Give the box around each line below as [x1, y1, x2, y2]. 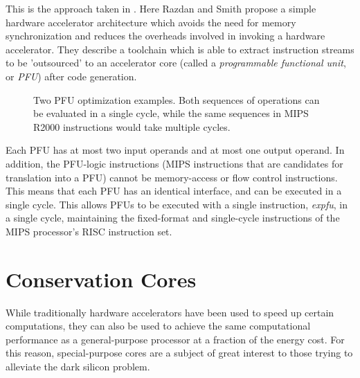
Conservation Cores [6, 264, 197, 293]
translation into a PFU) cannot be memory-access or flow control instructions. [6, 170, 338, 184]
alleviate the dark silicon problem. [6, 359, 150, 373]
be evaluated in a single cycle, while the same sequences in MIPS [33, 106, 309, 120]
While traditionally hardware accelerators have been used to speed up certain [6, 305, 334, 319]
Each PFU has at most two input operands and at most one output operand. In [6, 143, 345, 157]
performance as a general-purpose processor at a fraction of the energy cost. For [6, 332, 345, 346]
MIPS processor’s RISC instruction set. [6, 224, 172, 238]
